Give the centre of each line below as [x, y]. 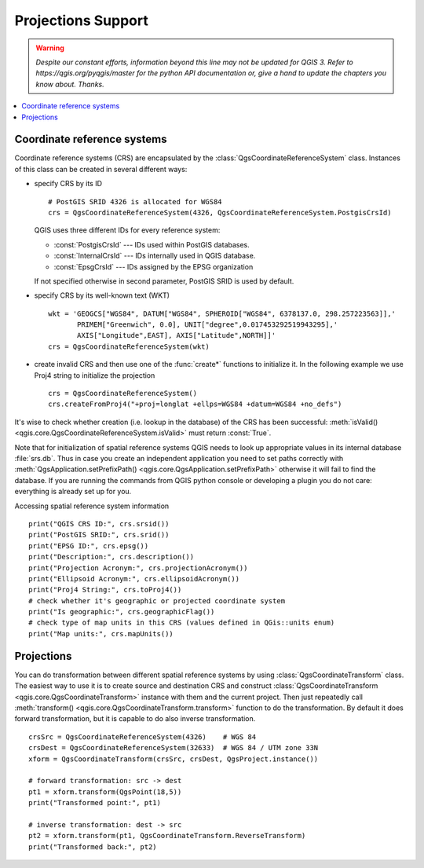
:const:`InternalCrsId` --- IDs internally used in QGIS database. [155, 256]
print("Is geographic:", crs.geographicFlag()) [122, 612]
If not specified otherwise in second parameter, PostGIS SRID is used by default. [164, 281]
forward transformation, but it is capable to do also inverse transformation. [135, 719]
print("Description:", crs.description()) [111, 557]
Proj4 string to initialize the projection [95, 375]
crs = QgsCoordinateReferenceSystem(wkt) [129, 346]
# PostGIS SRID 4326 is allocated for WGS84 [135, 201]
